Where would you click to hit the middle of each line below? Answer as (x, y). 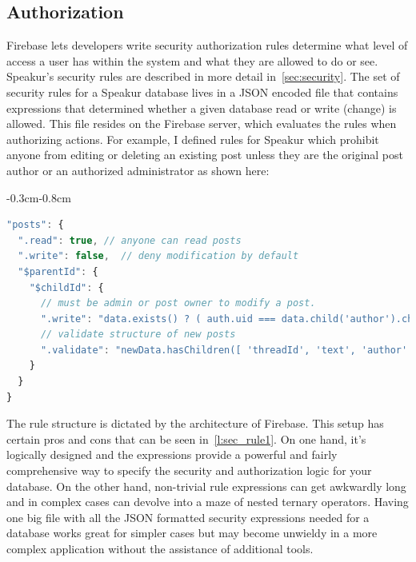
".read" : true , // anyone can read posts (130, 240)
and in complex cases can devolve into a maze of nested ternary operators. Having (208, 502)
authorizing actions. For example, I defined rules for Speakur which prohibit (193, 139)
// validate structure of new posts (138, 335)
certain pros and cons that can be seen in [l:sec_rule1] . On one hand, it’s (186, 438)
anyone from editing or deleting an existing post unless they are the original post (205, 155)
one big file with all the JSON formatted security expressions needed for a (188, 517)
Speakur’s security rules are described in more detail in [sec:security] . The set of (203, 76)
